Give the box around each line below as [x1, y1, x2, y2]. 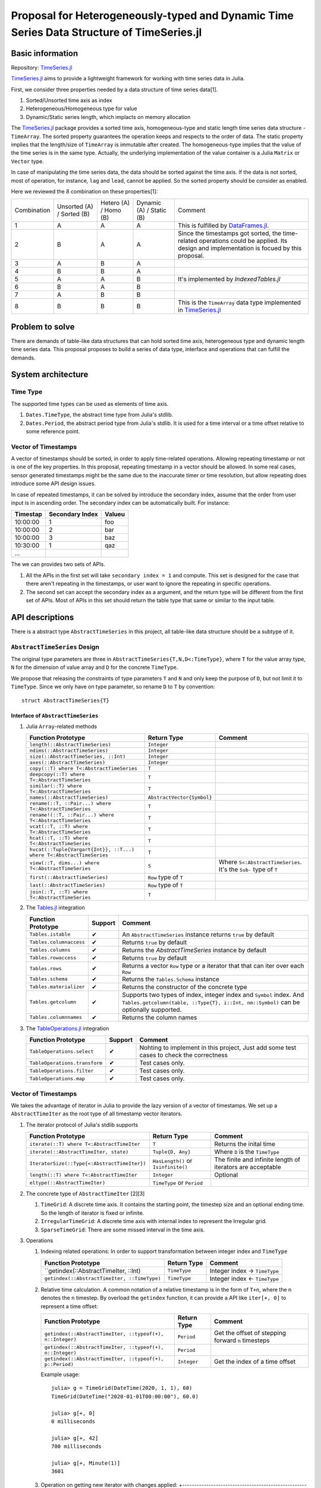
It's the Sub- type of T [219, 865, 278, 874]
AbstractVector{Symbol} [147, 795, 212, 801]
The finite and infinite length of [214, 1155, 300, 1164]
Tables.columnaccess [29, 939, 86, 946]
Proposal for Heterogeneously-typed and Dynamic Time [11, 9, 294, 22]
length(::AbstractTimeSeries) [29, 742, 111, 748]
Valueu [104, 510, 125, 518]
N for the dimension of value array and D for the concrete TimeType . [11, 664, 178, 671]
